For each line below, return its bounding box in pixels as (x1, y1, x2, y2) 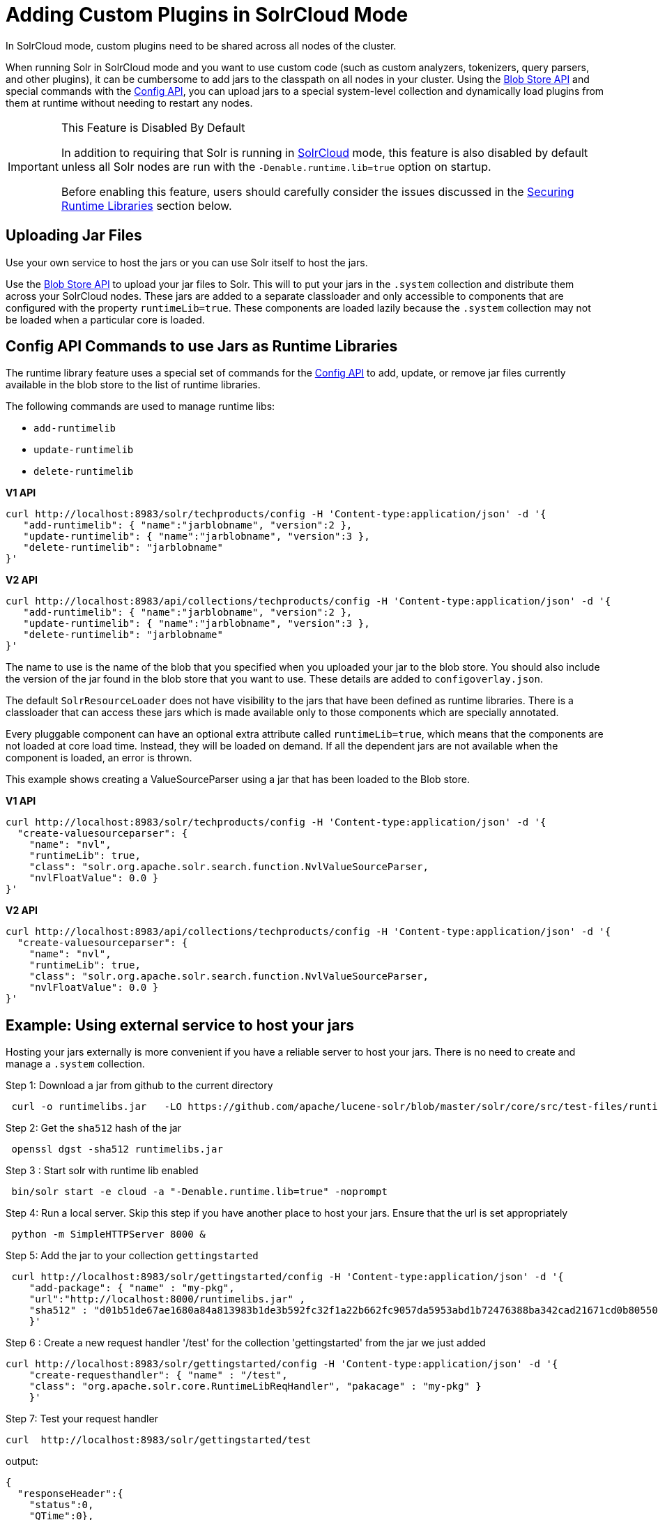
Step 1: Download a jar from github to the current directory (6, 1079, 273, 1092)
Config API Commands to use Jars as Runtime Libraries (6, 337, 398, 356)
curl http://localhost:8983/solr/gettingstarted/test (6, 1434, 312, 1446)
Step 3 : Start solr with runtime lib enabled (6, 1164, 199, 1177)
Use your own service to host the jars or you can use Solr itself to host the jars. (6, 256, 368, 268)
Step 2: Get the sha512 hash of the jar (6, 1122, 181, 1134)
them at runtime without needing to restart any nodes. (6, 96, 253, 109)
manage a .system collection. (6, 1058, 145, 1070)
